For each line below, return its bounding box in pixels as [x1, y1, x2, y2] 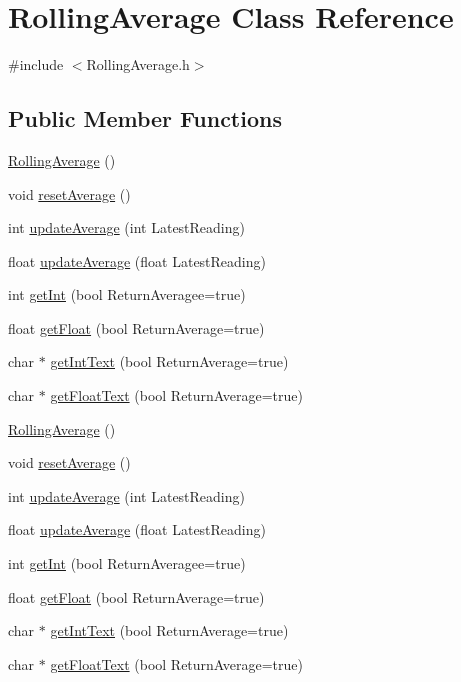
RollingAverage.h [86, 54, 190, 75]
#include [8, 54, 64, 75]
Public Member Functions [8, 103, 282, 134]
